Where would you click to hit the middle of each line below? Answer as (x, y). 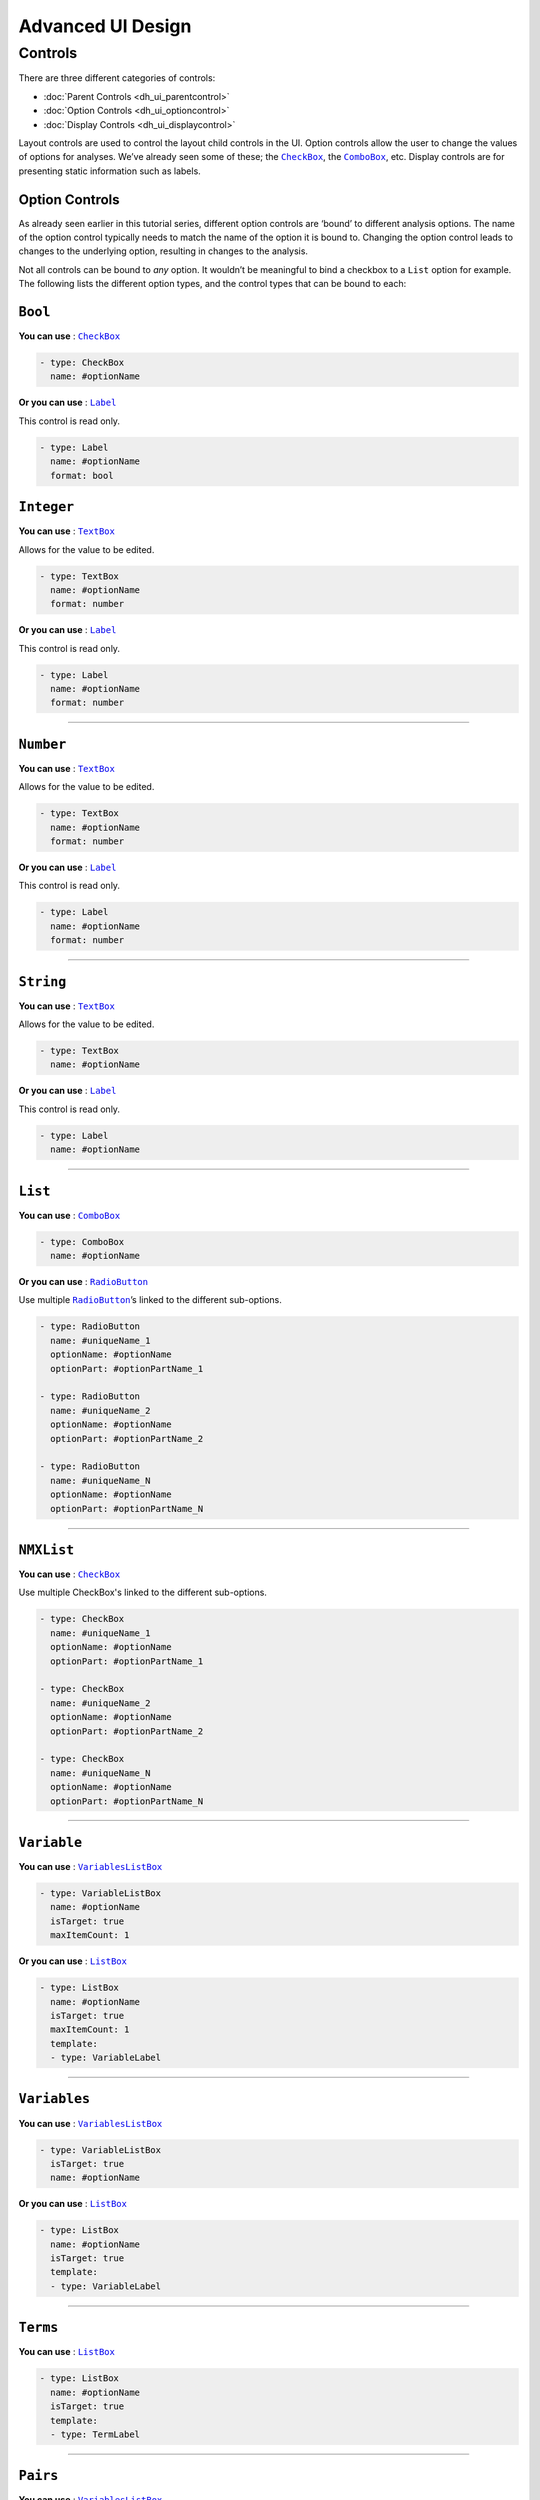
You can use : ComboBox (69, 1215)
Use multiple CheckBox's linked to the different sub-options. (142, 1592)
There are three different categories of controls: (117, 78)
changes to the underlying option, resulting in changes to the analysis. (163, 251)
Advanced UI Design (105, 26)
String (42, 981)
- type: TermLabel (95, 2434)
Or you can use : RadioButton (83, 1282)
